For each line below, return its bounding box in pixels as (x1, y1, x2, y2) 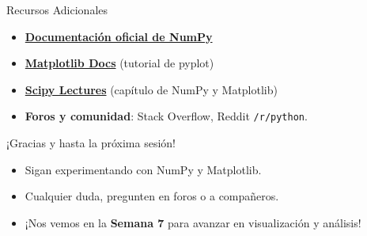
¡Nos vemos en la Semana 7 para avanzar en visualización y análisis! (25, 214, 361, 230)
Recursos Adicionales (6, 2, 108, 17)
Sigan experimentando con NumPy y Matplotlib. (25, 161, 262, 177)
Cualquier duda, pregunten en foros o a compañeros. (25, 188, 279, 204)
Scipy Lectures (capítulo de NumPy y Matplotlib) (25, 81, 278, 97)
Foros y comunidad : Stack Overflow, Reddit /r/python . (25, 108, 308, 124)
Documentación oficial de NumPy (25, 28, 213, 44)
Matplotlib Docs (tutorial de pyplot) (25, 55, 214, 71)
